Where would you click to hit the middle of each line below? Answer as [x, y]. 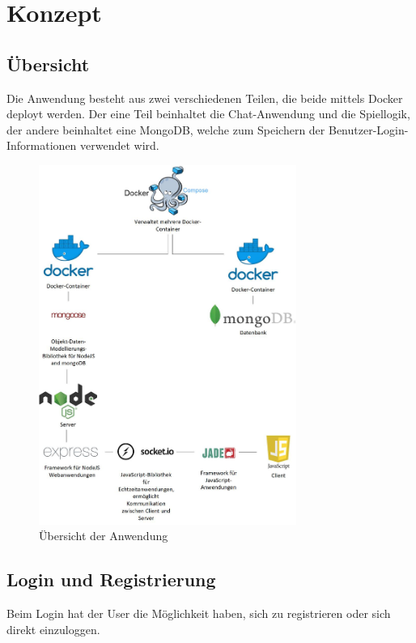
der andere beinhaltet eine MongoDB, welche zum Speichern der [166, 129]
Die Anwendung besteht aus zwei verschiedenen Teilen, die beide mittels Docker [205, 98]
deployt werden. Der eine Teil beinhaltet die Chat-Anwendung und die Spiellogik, [208, 114]
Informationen [42, 145]
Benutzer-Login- [368, 129]
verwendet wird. [120, 145]
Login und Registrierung [111, 579]
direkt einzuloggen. [53, 629]
